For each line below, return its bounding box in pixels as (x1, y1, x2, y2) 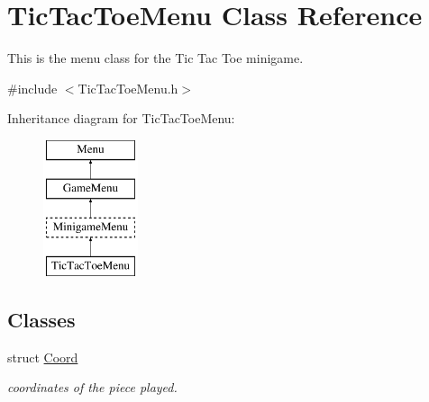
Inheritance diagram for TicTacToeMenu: (7, 109, 235, 128)
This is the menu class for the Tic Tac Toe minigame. (7, 49, 304, 67)
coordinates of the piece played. (7, 378, 178, 397)
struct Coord (7, 347, 78, 366)
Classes (7, 306, 76, 334)
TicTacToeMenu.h (78, 78, 178, 97)
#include (7, 78, 58, 97)
